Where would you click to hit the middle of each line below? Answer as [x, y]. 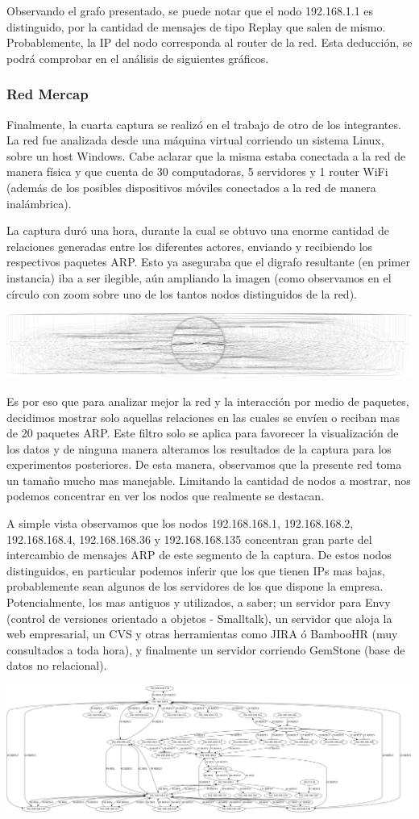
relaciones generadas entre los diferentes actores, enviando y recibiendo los [190, 246]
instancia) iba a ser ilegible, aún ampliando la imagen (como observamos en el [199, 277]
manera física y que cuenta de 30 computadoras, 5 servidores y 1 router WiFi [197, 171]
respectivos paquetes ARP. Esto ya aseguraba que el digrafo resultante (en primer [208, 262]
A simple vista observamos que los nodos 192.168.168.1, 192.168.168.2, [180, 523]
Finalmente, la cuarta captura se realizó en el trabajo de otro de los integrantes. [204, 124]
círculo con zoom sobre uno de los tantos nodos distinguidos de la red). [182, 293]
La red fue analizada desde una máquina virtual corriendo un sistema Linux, [195, 140]
